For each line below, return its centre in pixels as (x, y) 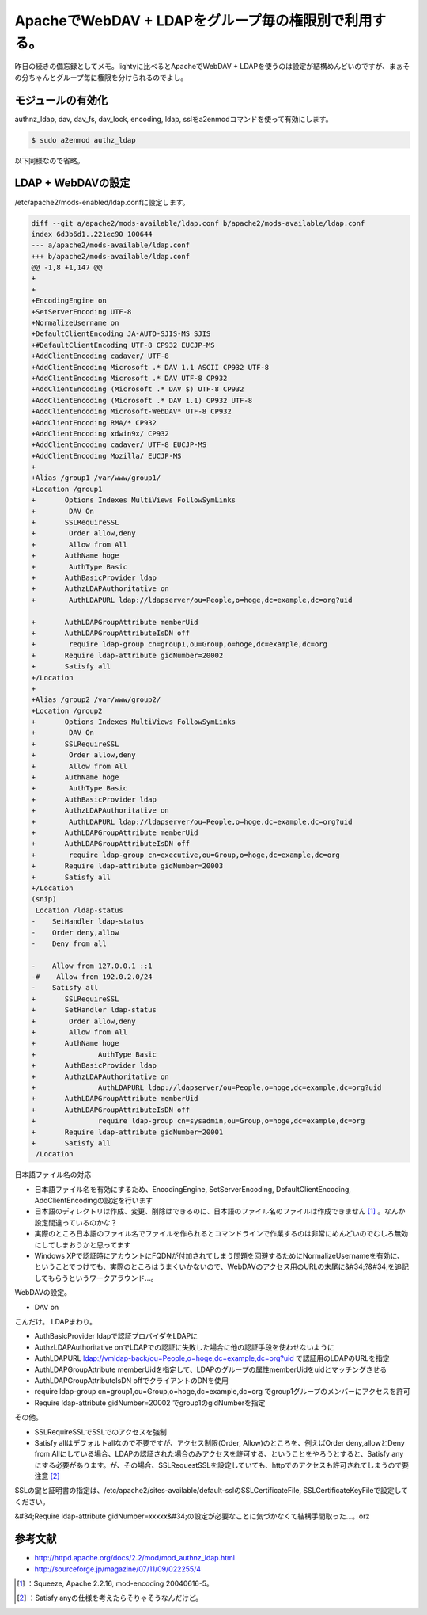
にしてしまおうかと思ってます (83, 1244)
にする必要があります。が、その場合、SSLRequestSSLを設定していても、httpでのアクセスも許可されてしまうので (218, 1465)
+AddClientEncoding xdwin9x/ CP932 (100, 433)
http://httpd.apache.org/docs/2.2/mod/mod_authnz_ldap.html (134, 1558)
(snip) (44, 899)
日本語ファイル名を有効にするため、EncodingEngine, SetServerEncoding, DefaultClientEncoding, (193, 1189)
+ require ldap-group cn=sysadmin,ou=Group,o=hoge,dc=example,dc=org (198, 1121)
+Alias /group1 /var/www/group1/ (96, 478)
